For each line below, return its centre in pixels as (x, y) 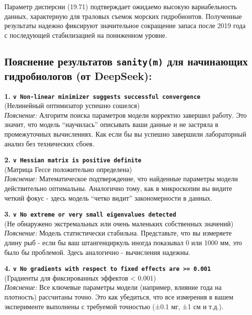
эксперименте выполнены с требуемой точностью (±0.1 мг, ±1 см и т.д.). (114, 306)
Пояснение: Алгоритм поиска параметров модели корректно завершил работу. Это (126, 115)
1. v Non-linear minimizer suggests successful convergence (102, 96)
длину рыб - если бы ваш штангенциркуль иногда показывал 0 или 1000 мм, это (123, 243)
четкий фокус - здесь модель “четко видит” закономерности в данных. (108, 197)
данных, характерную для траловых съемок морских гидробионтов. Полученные (123, 16)
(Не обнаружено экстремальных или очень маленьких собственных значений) (119, 223)
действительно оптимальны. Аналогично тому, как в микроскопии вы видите (118, 188)
